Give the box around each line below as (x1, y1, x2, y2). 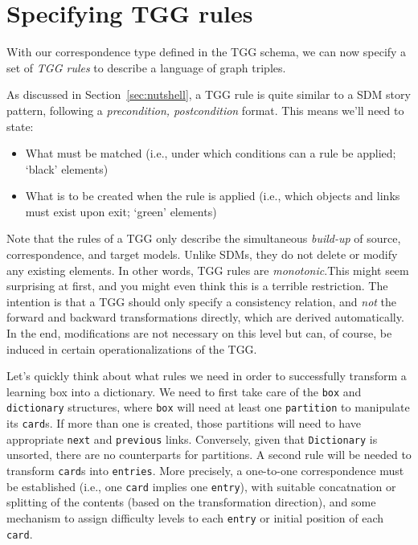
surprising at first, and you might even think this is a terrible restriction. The (6, 277, 388, 294)
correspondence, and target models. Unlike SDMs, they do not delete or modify (6, 246, 398, 263)
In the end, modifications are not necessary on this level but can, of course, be (6, 325, 392, 342)
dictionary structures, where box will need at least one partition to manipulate (6, 399, 410, 416)
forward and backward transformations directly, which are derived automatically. (6, 309, 404, 326)
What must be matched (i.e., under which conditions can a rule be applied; (25, 145, 396, 162)
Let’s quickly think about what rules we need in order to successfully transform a (6, 367, 407, 384)
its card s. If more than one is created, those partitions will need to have (6, 415, 361, 432)
